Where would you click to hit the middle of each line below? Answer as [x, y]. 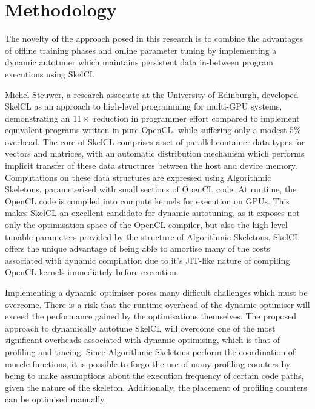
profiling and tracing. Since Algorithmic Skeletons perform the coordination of [150, 351]
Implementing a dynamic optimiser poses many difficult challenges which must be [156, 292]
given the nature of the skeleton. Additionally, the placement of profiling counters [156, 387]
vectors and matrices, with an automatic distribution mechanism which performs [155, 153]
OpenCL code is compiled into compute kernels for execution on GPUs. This [147, 201]
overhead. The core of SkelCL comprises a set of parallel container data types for [155, 141]
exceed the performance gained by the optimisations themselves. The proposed [151, 316]
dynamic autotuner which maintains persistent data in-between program [139, 62]
